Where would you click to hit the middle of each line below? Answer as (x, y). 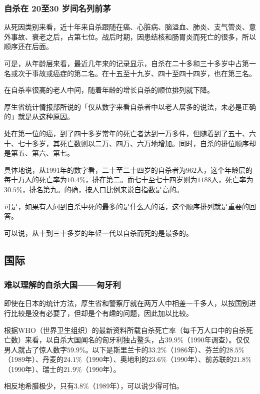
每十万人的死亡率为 (35, 179)
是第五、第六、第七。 (39, 153)
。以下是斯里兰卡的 (117, 349)
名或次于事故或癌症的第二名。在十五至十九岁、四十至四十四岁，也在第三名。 (130, 73)
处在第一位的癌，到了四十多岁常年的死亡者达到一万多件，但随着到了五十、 (126, 133)
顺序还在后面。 (28, 46)
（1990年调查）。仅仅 (216, 340)
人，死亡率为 (232, 179)
